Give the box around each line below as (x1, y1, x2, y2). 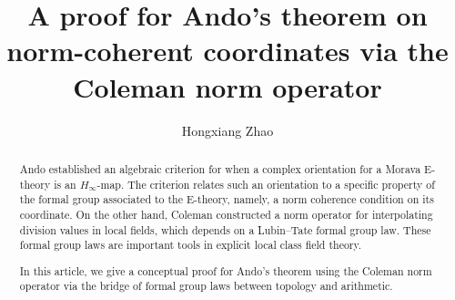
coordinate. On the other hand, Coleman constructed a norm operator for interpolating (19, 206, 433, 222)
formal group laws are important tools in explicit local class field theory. (19, 237, 362, 253)
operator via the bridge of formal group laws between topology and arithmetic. (19, 278, 393, 294)
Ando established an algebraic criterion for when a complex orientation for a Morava (19, 160, 421, 176)
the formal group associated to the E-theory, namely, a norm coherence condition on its (19, 191, 434, 207)
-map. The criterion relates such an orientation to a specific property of (96, 176, 435, 191)
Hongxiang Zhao (181, 120, 274, 140)
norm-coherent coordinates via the (6, 32, 449, 69)
